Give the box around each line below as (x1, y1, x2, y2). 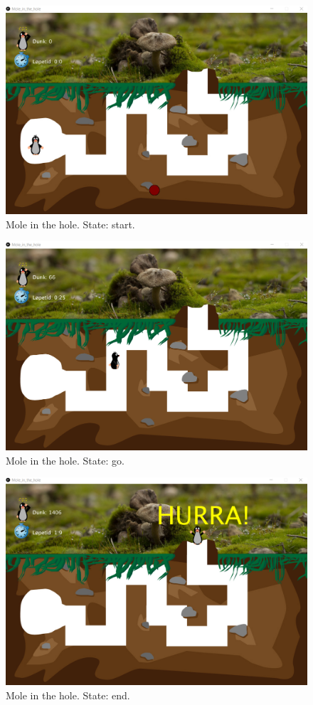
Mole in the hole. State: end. (6, 688, 130, 703)
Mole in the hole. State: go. (6, 452, 124, 467)
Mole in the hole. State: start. (6, 216, 135, 231)
